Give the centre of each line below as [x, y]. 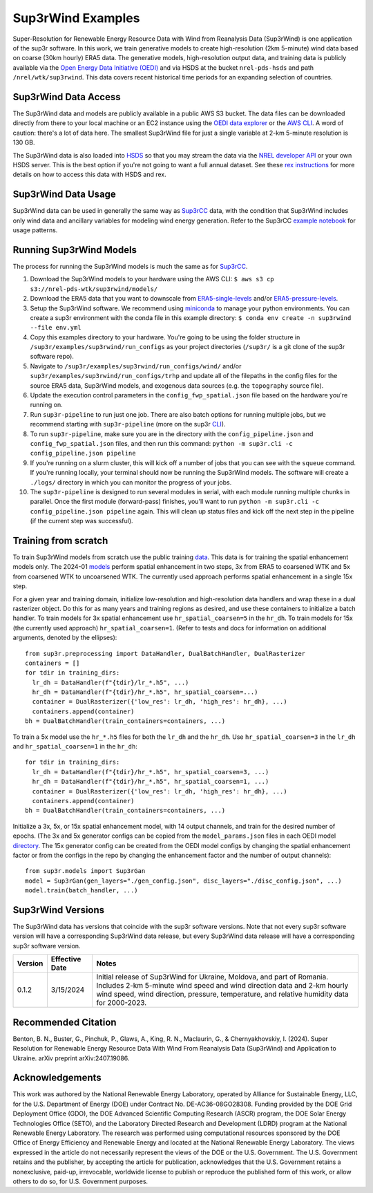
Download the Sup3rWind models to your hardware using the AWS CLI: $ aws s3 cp [152, 279]
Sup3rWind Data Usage [65, 195]
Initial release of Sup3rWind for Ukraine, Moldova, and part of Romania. [212, 977]
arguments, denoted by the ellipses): [65, 638]
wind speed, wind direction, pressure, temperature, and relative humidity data [222, 994]
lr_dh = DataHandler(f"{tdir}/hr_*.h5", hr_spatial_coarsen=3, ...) [151, 772]
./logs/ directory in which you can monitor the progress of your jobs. [131, 482]
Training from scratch [60, 540]
